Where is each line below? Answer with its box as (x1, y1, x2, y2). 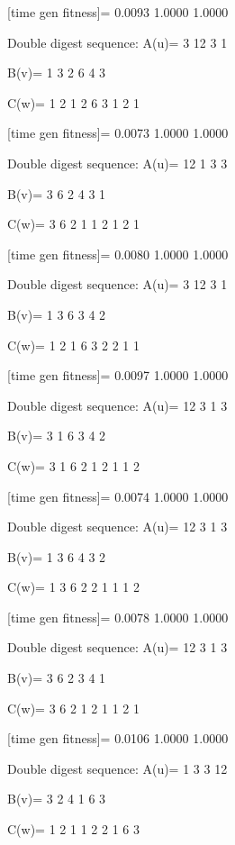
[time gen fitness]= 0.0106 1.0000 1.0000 (7, 729, 229, 748)
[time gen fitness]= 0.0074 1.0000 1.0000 (7, 486, 229, 505)
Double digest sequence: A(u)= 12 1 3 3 (7, 153, 228, 172)
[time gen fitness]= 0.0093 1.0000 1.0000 (7, 3, 229, 21)
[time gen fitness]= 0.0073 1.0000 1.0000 (7, 123, 229, 142)
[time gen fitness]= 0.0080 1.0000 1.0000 (7, 244, 229, 263)
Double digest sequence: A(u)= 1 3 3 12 (7, 759, 228, 777)
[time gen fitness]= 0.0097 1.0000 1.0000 (7, 366, 229, 385)
